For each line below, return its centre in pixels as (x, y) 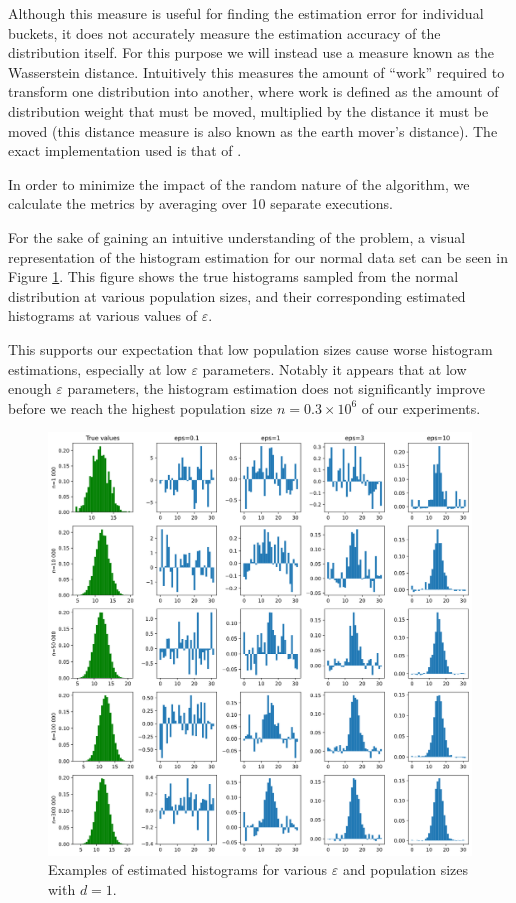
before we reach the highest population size (140, 407)
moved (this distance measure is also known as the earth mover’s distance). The (253, 130)
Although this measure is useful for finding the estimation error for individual (246, 13)
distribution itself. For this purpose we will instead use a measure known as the (251, 52)
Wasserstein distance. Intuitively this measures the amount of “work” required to (256, 71)
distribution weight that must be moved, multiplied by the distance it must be (248, 110)
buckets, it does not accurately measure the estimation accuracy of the (224, 32)
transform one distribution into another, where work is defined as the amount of (253, 91)
